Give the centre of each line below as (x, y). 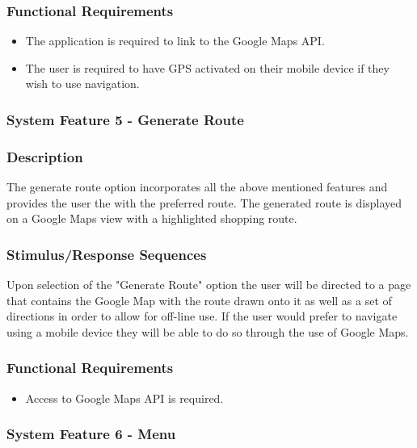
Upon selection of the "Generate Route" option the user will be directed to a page (209, 285)
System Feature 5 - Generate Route (125, 119)
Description (45, 156)
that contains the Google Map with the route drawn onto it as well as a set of (199, 300)
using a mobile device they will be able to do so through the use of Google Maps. (208, 331)
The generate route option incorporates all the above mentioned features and (197, 187)
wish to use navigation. (82, 84)
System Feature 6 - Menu (91, 434)
